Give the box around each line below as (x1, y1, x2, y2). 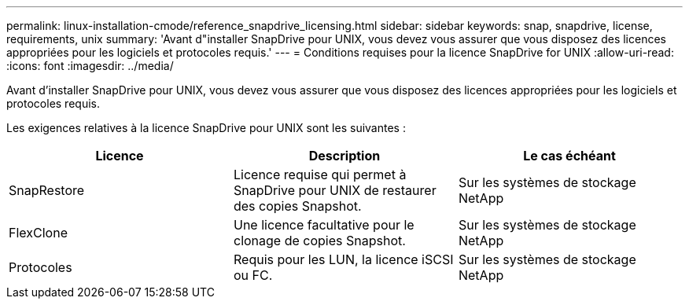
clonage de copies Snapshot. (233, 233, 406, 248)
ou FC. (233, 267, 273, 283)
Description (308, 148, 381, 164)
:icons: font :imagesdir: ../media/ (6, 59, 174, 72)
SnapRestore (9, 182, 85, 198)
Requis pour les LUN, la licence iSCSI (233, 252, 454, 267)
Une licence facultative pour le (233, 217, 415, 233)
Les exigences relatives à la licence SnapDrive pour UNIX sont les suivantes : (6, 121, 406, 134)
